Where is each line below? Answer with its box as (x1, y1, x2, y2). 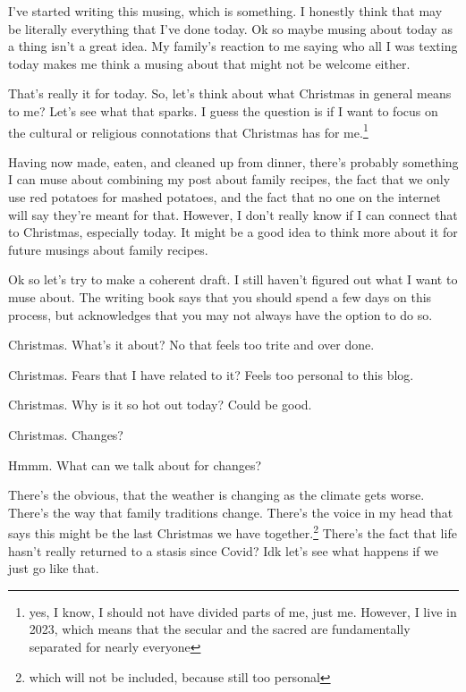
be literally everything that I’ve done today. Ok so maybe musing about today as (8, 19, 453, 38)
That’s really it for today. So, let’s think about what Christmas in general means (8, 84, 452, 103)
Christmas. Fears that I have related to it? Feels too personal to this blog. (8, 365, 414, 384)
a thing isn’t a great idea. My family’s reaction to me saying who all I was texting (8, 37, 458, 55)
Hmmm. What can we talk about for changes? (8, 455, 262, 474)
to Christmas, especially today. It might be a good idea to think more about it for (8, 223, 458, 241)
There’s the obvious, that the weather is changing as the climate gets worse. (8, 485, 425, 504)
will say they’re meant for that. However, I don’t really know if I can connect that (8, 205, 458, 224)
